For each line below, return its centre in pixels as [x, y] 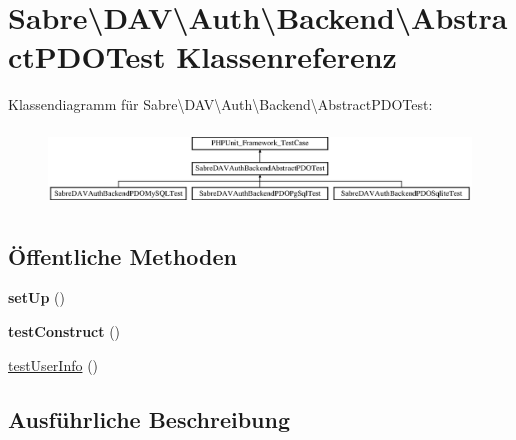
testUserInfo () [53, 364]
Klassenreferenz [286, 56]
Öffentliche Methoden [122, 255]
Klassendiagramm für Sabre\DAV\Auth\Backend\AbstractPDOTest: [220, 104]
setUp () [36, 297]
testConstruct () [64, 330]
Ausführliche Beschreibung [149, 418]
